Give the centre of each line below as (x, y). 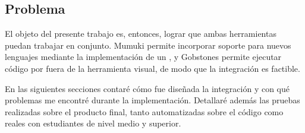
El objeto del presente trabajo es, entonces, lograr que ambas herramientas (141, 34)
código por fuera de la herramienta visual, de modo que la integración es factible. (152, 68)
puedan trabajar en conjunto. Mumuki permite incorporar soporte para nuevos (148, 45)
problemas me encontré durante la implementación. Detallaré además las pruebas (152, 100)
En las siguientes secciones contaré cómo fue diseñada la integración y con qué (147, 88)
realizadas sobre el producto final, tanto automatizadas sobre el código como (144, 111)
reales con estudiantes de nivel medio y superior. (93, 123)
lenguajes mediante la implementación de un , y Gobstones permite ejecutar (143, 57)
